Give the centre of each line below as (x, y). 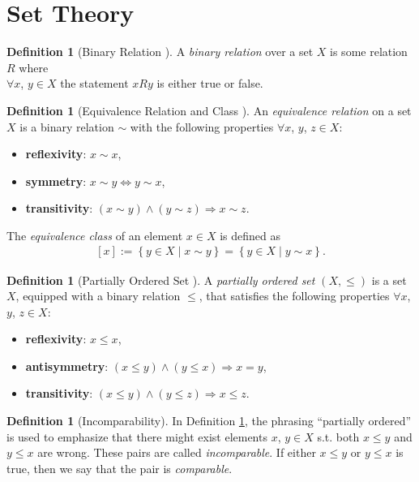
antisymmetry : (67, 366)
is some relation (369, 52)
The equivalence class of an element (95, 235)
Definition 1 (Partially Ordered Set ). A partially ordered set (161, 280)
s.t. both (338, 436)
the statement (94, 83)
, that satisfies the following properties (294, 296)
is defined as (250, 235)
